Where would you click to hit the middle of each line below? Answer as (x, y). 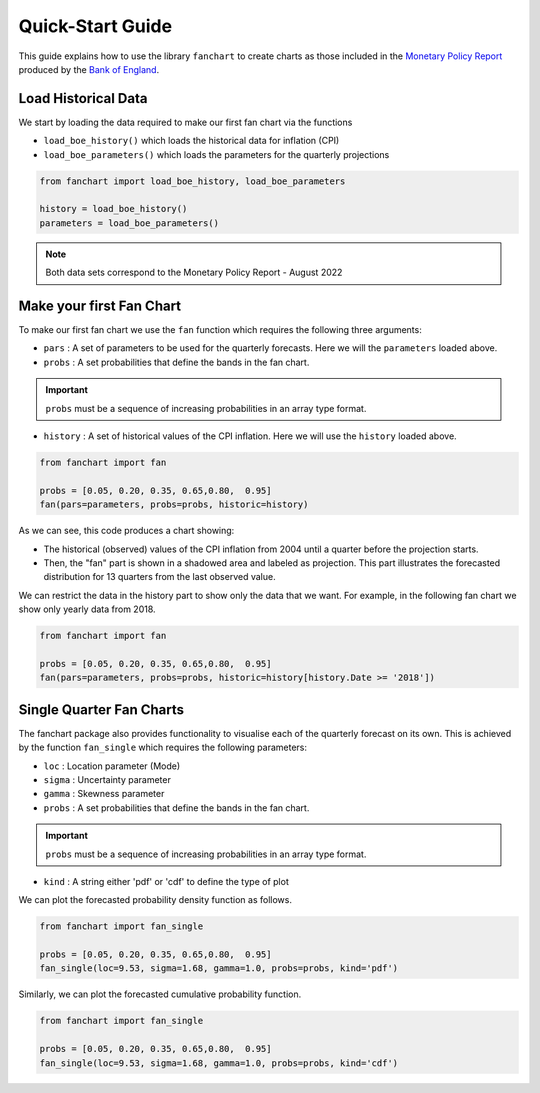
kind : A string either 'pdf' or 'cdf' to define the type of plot (166, 881)
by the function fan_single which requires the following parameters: (163, 747)
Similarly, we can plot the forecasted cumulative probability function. (160, 994)
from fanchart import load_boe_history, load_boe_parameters (192, 181)
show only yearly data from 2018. (87, 609)
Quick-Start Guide (95, 26)
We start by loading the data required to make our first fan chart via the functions (185, 122)
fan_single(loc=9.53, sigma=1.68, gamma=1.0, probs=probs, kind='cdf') (219, 1063)
